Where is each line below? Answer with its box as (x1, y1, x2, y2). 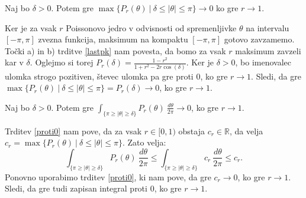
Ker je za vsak (5, 21, 57, 34)
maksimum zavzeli (235, 44, 301, 57)
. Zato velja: (122, 136, 166, 148)
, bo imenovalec (235, 56, 292, 68)
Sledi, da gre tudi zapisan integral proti (5, 182, 147, 194)
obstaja (178, 124, 205, 137)
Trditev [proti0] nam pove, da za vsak (5, 124, 142, 137)
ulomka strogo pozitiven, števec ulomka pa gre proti (5, 70, 194, 82)
